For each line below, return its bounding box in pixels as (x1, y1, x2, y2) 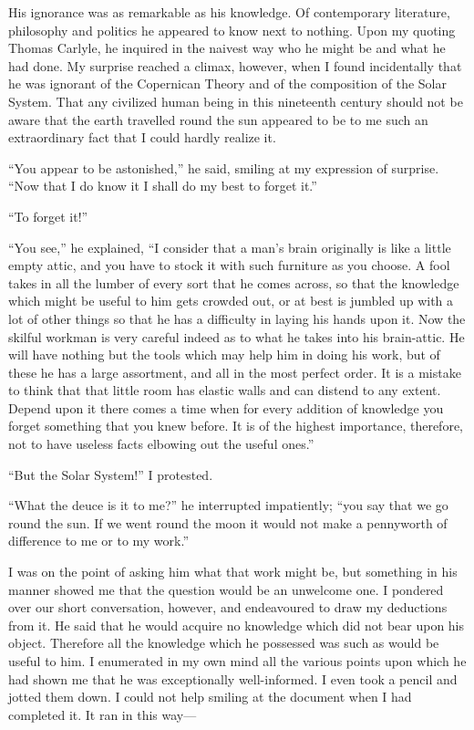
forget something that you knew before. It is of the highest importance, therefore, (8, 416, 463, 435)
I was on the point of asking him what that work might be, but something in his (8, 562, 458, 581)
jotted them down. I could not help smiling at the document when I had (8, 687, 412, 706)
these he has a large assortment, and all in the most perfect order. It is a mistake (8, 362, 461, 381)
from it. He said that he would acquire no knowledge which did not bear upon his (8, 615, 465, 634)
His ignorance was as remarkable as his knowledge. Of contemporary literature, (8, 3, 450, 21)
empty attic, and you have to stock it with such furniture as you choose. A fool (8, 255, 450, 275)
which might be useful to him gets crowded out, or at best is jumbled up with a (8, 291, 454, 310)
